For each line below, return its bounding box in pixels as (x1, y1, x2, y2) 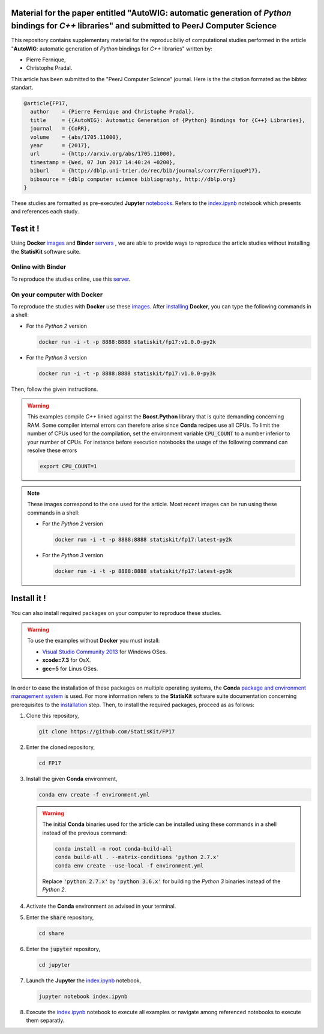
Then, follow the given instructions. (11, 385, 98, 393)
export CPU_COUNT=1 (40, 463, 97, 470)
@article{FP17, (23, 100, 68, 107)
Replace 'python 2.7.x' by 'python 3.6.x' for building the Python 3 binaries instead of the (42, 878, 281, 885)
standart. (11, 84, 34, 91)
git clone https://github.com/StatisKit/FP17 (38, 728, 175, 735)
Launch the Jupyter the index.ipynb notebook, (26, 977, 142, 984)
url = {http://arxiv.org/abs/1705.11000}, (30, 150, 176, 158)
